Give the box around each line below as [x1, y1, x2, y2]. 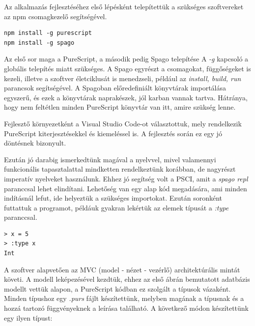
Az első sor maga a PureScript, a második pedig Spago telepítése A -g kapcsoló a [4, 54, 249, 64]
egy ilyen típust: [4, 312, 53, 323]
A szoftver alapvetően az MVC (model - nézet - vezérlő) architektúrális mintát [4, 264, 240, 274]
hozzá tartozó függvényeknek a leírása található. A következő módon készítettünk [4, 303, 249, 313]
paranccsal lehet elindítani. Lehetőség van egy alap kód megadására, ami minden [4, 183, 247, 193]
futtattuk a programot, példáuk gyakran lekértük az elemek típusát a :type [4, 202, 229, 212]
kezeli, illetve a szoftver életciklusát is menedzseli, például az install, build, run [4, 73, 241, 83]
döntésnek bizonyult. [4, 138, 66, 148]
